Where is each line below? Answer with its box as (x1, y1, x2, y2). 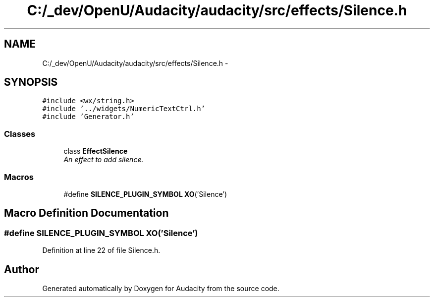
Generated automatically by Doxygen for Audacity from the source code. (42, 284, 279, 293)
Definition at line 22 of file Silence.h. (42, 246, 161, 255)
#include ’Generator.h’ (42, 113, 134, 121)
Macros (4, 172, 34, 182)
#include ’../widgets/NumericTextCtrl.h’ (42, 105, 206, 113)
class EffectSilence (63, 147, 128, 156)
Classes (4, 128, 36, 139)
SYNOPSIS (4, 76, 58, 89)
